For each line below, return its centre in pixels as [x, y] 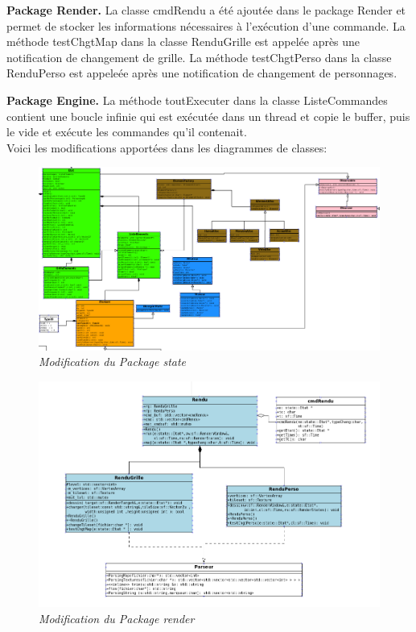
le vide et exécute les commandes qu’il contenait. [127, 132]
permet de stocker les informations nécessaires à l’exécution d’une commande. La [206, 25]
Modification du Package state [113, 362]
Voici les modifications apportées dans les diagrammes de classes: [167, 147]
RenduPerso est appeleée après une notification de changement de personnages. [202, 73]
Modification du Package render [117, 619]
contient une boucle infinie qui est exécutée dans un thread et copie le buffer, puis [208, 116]
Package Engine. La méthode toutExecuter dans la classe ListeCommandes [197, 100]
